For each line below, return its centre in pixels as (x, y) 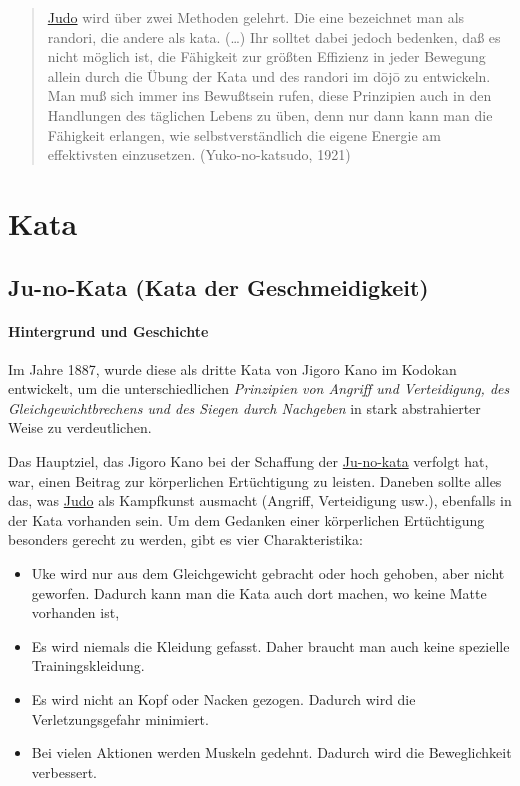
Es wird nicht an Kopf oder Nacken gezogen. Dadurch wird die (223, 699)
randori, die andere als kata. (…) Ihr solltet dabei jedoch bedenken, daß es (274, 36)
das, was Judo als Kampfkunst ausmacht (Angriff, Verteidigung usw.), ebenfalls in (260, 500)
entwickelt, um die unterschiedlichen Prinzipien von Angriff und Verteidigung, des (259, 388)
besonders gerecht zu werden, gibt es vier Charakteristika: (185, 539)
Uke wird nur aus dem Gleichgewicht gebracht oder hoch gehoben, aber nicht (268, 573)
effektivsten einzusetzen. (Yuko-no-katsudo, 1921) (199, 154)
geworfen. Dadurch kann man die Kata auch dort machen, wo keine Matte (259, 592)
